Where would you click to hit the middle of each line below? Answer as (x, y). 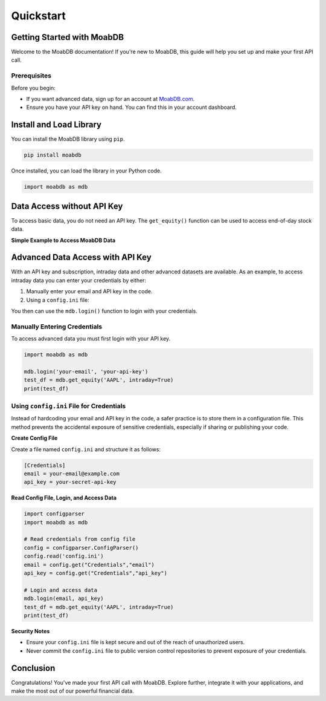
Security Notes (30, 631)
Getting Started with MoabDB (67, 37)
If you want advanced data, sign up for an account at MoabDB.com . (110, 99)
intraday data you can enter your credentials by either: (79, 280)
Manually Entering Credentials (57, 327)
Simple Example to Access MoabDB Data (63, 240)
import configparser (54, 514)
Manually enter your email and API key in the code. (90, 292)
